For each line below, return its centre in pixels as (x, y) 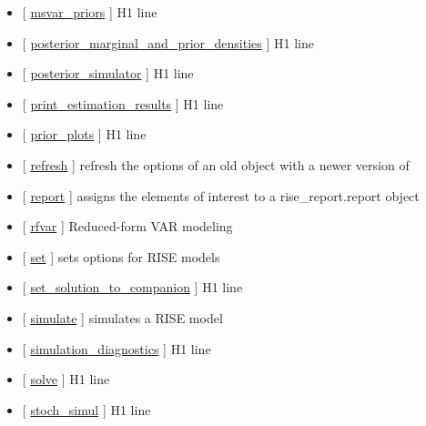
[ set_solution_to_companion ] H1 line (132, 287)
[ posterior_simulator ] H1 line (108, 73)
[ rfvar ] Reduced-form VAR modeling (127, 226)
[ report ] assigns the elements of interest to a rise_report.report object (221, 195)
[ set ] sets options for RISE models (121, 256)
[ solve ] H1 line (66, 379)
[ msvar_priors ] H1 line (90, 12)
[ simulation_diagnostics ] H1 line (117, 348)
